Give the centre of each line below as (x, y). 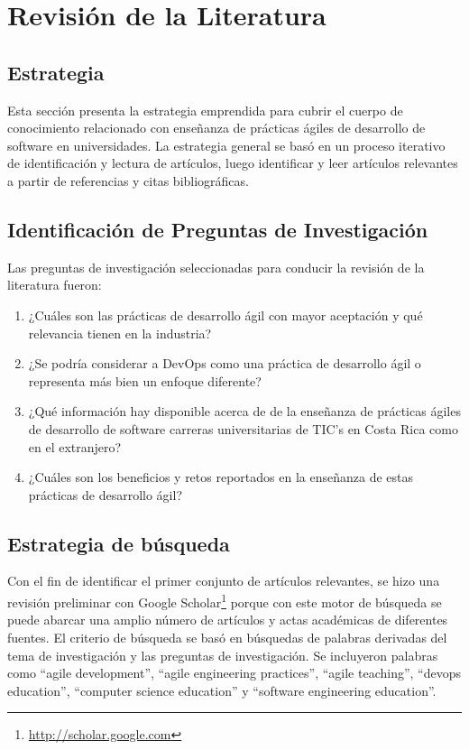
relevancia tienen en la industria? (120, 333)
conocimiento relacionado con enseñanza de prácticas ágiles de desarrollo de (216, 128)
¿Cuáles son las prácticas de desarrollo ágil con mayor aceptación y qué (225, 315)
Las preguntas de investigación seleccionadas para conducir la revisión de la (216, 267)
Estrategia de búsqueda (119, 543)
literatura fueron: (55, 285)
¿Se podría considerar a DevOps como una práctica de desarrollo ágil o (225, 363)
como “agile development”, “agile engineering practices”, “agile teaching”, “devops (234, 673)
